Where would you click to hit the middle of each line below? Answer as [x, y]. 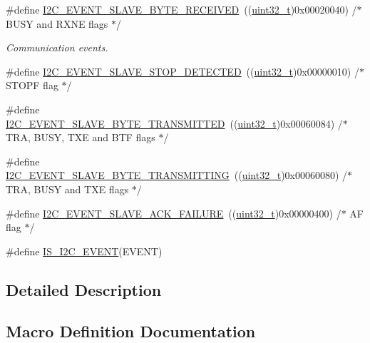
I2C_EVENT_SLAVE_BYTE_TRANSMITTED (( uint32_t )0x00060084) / [174, 123]
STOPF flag [32, 85]
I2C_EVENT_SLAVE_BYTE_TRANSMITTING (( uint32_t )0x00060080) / [177, 175]
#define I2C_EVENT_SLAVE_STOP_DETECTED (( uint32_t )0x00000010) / [183, 71]
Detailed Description [84, 289]
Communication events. [57, 47]
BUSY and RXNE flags [57, 23]
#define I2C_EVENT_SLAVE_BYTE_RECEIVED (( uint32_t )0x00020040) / [181, 9]
